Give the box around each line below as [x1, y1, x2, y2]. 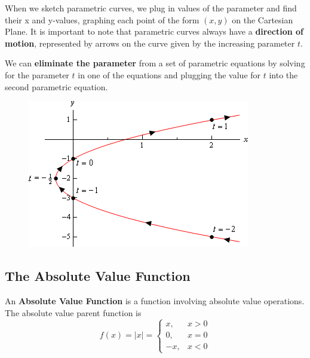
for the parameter [5, 68, 69, 81]
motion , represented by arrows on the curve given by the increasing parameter [5, 36, 295, 49]
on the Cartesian [232, 13, 293, 26]
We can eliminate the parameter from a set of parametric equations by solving [5, 57, 305, 69]
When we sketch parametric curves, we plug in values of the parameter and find [5, 2, 297, 14]
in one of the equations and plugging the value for [78, 68, 261, 81]
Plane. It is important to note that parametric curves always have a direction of [5, 25, 304, 38]
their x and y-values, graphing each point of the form [5, 13, 199, 26]
